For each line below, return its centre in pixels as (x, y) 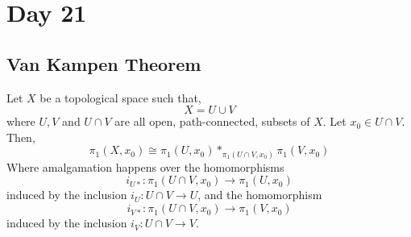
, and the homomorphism (260, 195)
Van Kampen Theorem (104, 63)
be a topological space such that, (120, 97)
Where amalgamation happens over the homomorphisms (145, 166)
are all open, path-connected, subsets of (212, 121)
